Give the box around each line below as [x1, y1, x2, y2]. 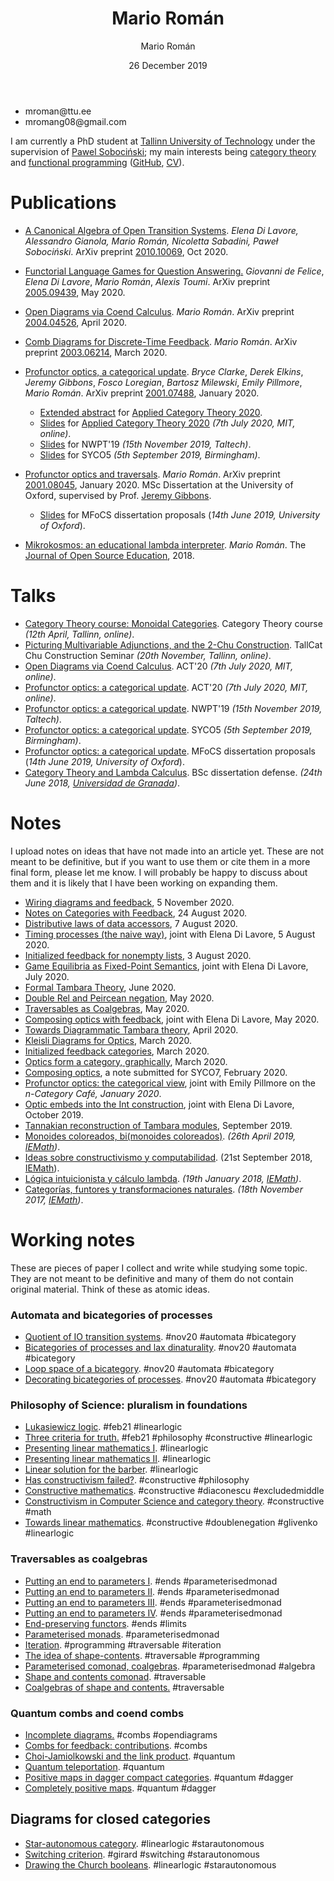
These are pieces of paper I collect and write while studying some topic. [10, 1262, 308, 1274]
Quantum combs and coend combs [10, 1706, 185, 1720]
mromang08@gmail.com [24, 115, 127, 127]
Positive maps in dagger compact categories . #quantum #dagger [24, 1771, 294, 1783]
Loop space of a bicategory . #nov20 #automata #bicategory [24, 1362, 275, 1374]
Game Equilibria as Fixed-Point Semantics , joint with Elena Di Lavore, [24, 960, 309, 972]
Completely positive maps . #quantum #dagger [24, 1782, 217, 1794]
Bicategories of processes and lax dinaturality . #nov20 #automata [24, 1341, 297, 1353]
